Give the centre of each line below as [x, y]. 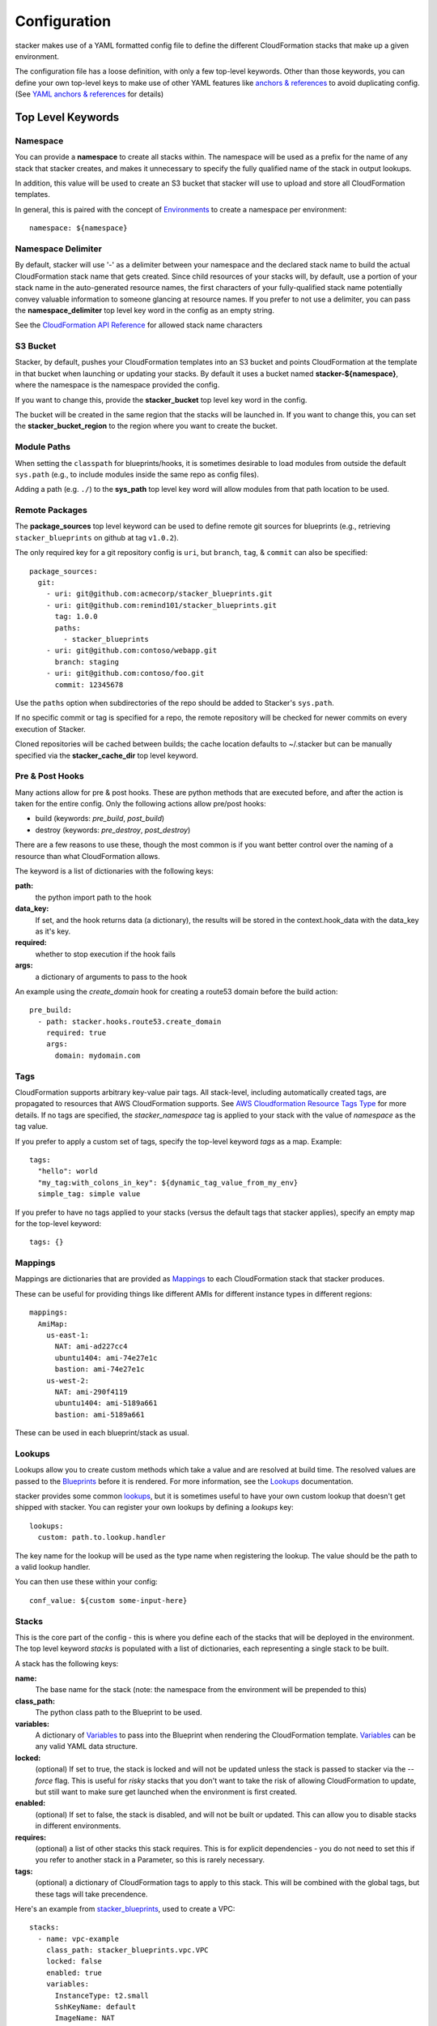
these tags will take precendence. [91, 1894]
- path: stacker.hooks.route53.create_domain [129, 1022]
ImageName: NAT [85, 2018]
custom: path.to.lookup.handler [102, 1537]
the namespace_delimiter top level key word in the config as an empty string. [145, 310]
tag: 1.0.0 [76, 617]
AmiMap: [53, 1324]
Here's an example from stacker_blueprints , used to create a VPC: [125, 1908]
